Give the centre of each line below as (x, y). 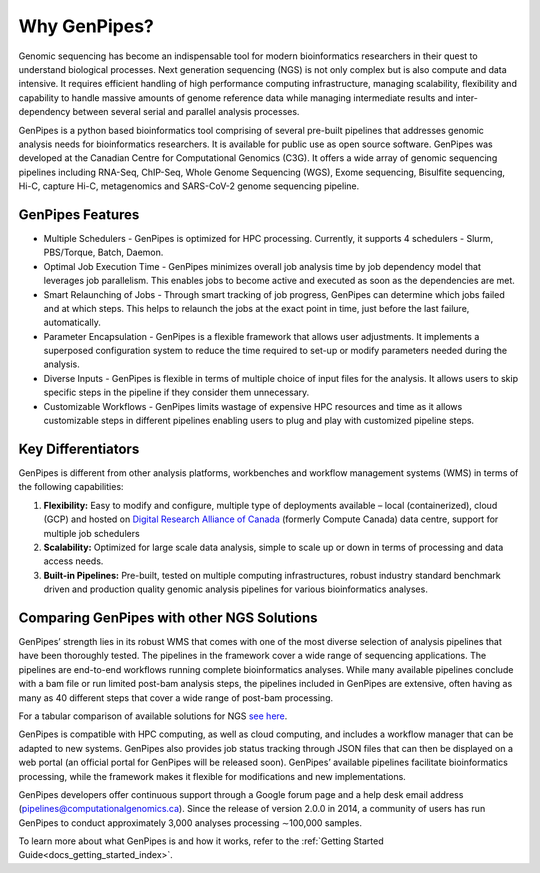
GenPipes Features (79, 214)
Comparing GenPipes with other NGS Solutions (168, 617)
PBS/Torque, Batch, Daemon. (103, 252)
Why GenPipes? (86, 26)
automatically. (72, 322)
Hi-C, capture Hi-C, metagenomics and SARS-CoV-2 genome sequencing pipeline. (189, 186)
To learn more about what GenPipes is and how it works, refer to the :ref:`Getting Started (201, 841)
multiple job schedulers (91, 533)
